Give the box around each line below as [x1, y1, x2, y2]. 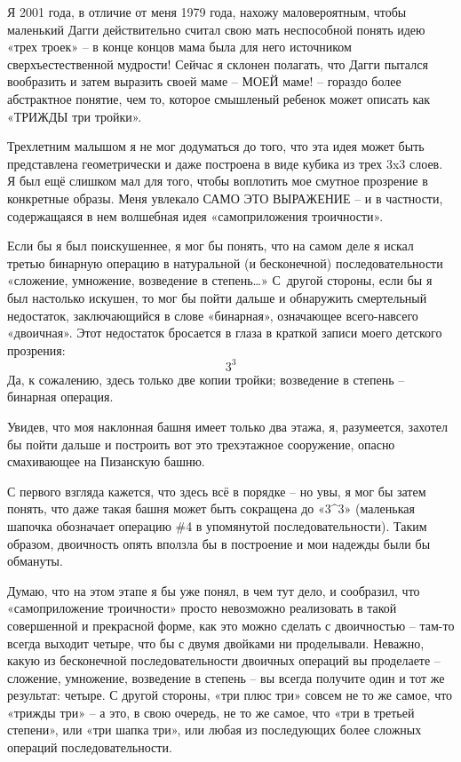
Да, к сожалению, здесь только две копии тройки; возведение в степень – [7, 369, 405, 388]
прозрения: [7, 340, 66, 359]
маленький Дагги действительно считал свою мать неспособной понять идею [7, 20, 425, 38]
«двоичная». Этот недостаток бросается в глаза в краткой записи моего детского [7, 323, 442, 342]
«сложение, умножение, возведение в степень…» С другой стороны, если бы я [7, 271, 433, 290]
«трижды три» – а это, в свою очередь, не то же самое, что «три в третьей [7, 702, 415, 721]
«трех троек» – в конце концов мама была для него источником [7, 37, 352, 56]
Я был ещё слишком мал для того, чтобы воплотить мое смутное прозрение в [7, 171, 428, 190]
